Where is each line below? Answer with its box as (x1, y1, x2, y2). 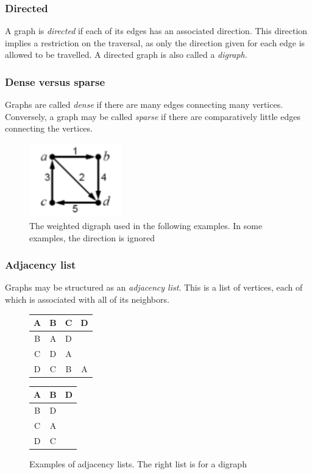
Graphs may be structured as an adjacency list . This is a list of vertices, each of (5, 281, 303, 294)
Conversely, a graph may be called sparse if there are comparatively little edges (5, 110, 300, 122)
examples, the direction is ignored (29, 231, 155, 244)
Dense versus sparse (5, 74, 105, 89)
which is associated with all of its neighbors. (5, 292, 169, 305)
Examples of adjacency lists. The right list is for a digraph (29, 457, 247, 470)
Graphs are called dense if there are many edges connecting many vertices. (5, 98, 283, 111)
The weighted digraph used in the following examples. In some (29, 219, 263, 232)
